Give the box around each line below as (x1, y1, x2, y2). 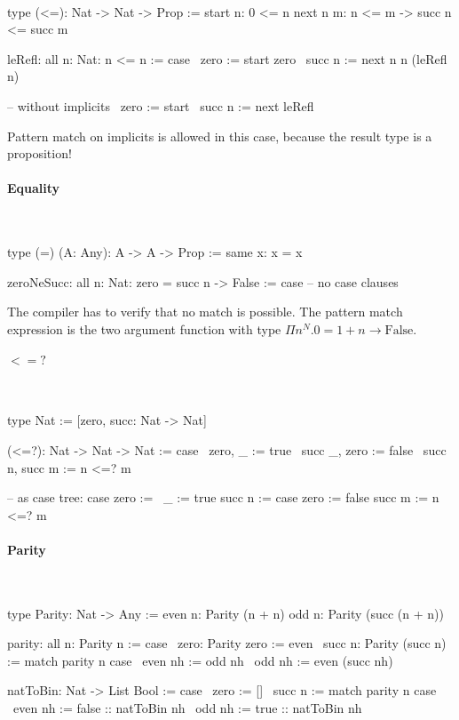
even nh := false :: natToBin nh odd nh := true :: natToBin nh (12, 699, 362, 717)
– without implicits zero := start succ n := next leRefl (7, 96, 314, 115)
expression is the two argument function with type (7, 319, 281, 338)
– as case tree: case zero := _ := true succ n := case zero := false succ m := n (7, 488, 439, 507)
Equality (7, 179, 60, 197)
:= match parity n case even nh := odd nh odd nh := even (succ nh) (7, 651, 393, 669)
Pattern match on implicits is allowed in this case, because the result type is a (7, 126, 432, 145)
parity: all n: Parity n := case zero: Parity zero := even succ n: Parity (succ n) (7, 634, 447, 652)
